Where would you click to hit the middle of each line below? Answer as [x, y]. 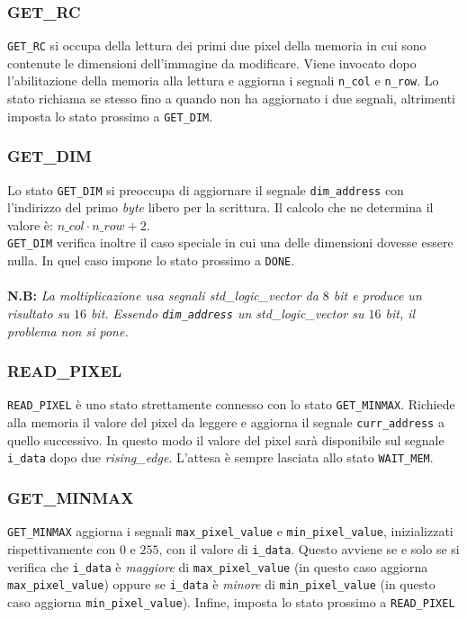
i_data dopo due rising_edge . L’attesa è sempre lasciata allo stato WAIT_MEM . [220, 457]
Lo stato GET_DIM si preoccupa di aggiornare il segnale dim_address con [206, 189]
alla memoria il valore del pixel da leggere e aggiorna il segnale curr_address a [226, 422]
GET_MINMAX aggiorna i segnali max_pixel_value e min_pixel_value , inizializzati [230, 531]
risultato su [38, 313]
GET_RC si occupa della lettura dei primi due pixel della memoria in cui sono [217, 45]
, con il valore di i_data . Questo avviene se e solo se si [309, 548]
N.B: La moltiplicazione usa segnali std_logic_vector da [163, 296]
